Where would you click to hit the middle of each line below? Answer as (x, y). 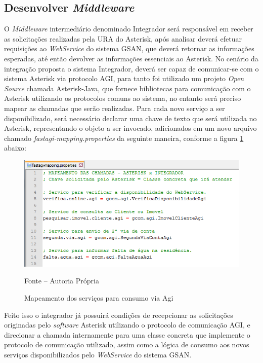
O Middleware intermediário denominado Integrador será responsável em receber (129, 29)
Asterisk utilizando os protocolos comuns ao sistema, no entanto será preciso (123, 98)
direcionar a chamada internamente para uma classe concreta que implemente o (127, 334)
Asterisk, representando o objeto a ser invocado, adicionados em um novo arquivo (130, 128)
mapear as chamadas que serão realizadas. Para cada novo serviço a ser (115, 108)
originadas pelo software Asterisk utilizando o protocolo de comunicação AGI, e (127, 325)
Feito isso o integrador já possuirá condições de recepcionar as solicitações (119, 315)
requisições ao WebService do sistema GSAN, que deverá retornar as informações (129, 48)
